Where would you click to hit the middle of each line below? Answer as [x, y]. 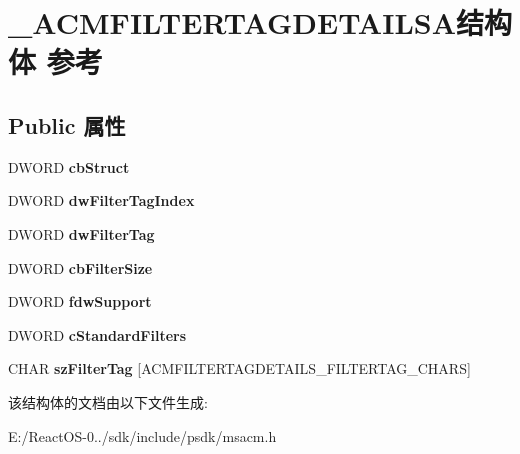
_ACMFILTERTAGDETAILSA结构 [260, 22]
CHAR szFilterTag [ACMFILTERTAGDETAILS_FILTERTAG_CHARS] [239, 368]
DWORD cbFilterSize [80, 267]
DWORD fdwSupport [80, 301]
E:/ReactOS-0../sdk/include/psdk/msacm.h [142, 435]
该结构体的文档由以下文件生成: [108, 401]
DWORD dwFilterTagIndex [101, 200]
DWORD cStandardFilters [97, 334]
